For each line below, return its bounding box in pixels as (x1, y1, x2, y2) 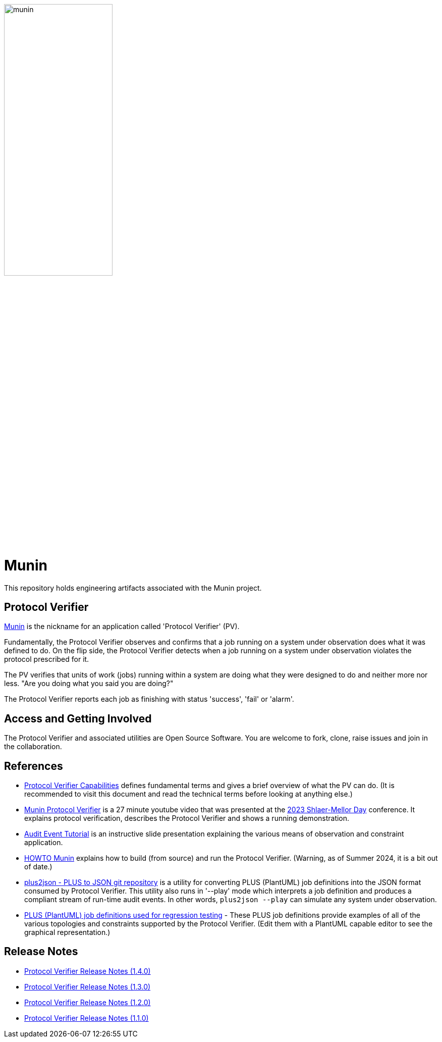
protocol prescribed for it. (4, 655, 89, 664)
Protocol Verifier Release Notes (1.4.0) (24, 966, 151, 975)
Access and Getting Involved (4, 712, 152, 725)
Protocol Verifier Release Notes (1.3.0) (24, 982, 151, 991)
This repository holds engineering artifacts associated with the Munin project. (4, 583, 262, 592)
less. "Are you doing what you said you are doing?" (4, 679, 174, 688)
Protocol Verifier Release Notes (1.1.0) (24, 1013, 149, 1022)
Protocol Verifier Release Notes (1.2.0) (24, 998, 151, 1007)
